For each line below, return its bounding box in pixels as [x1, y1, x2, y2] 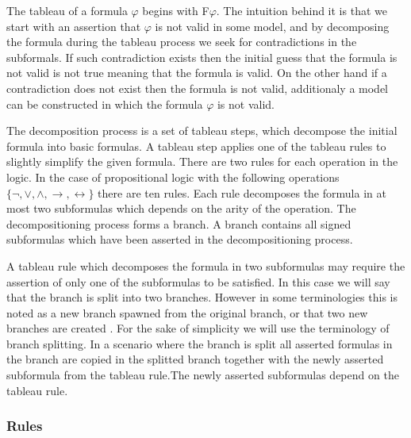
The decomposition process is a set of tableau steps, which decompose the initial [6, 122, 398, 139]
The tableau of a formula [6, 2, 128, 18]
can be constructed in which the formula [6, 95, 203, 112]
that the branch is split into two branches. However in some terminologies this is [6, 289, 398, 305]
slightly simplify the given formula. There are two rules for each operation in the [6, 153, 398, 170]
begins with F [142, 2, 209, 18]
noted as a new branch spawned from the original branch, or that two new [6, 304, 368, 321]
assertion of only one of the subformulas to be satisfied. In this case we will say [6, 273, 390, 290]
